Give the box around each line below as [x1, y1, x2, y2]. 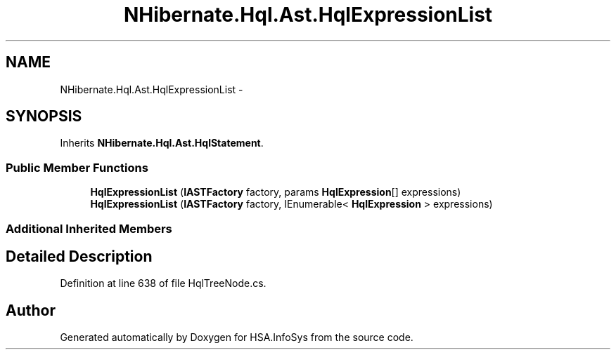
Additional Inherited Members [6, 221, 172, 236]
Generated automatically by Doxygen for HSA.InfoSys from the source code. [60, 331, 413, 344]
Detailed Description [6, 247, 153, 265]
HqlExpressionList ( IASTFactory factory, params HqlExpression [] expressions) [90, 186, 461, 199]
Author [6, 301, 56, 319]
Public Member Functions [6, 160, 148, 175]
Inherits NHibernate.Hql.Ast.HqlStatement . [60, 137, 264, 149]
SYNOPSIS [6, 107, 82, 126]
